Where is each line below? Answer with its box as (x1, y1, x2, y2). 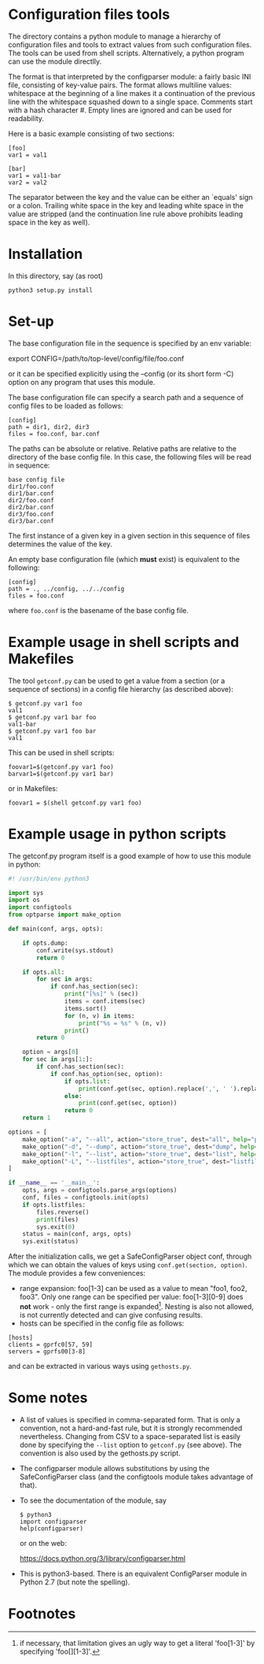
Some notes (8, 1389, 88, 1407)
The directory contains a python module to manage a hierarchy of (8, 31, 222, 41)
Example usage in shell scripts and (8, 634, 240, 651)
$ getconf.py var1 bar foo (8, 713, 97, 721)
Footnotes (8, 1604, 76, 1622)
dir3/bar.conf (8, 517, 55, 525)
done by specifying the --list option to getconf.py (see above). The (19, 1440, 242, 1449)
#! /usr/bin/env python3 (8, 875, 90, 882)
